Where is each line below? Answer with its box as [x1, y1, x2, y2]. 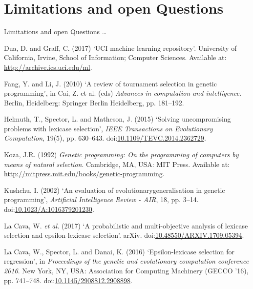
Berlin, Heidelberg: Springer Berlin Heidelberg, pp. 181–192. [4, 97, 184, 107]
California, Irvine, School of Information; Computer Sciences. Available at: [4, 52, 227, 62]
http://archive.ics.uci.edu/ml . [4, 62, 92, 72]
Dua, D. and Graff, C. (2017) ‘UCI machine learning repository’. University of [4, 42, 237, 53]
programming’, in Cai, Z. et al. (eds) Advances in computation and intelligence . [4, 88, 242, 98]
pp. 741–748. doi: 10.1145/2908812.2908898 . [4, 275, 132, 285]
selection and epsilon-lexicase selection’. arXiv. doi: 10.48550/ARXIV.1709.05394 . [4, 230, 244, 240]
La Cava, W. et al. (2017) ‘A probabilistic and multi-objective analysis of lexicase [4, 220, 248, 230]
